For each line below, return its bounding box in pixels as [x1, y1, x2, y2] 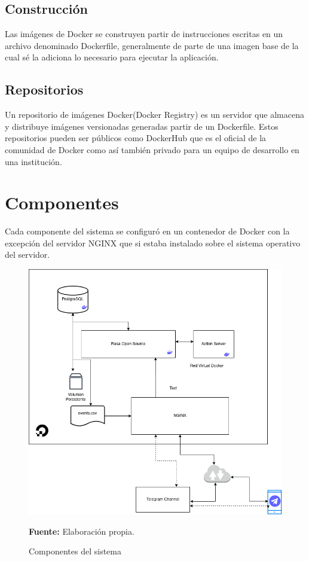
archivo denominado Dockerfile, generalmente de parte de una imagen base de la [5, 39, 299, 51]
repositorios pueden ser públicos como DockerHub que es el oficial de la [5, 132, 267, 144]
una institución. [5, 155, 62, 167]
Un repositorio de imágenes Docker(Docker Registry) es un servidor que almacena [5, 108, 304, 121]
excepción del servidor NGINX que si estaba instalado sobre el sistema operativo [5, 236, 301, 249]
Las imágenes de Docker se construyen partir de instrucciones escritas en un [5, 28, 283, 40]
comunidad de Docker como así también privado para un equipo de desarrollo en [5, 143, 299, 156]
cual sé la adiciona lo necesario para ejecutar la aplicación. [5, 51, 219, 63]
